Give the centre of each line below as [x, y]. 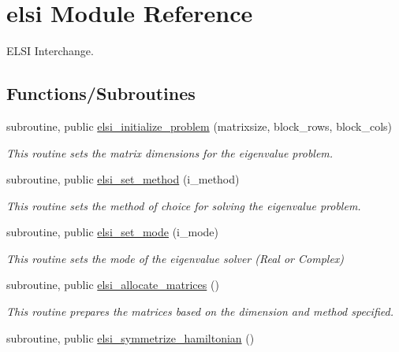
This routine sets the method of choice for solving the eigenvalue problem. [184, 205]
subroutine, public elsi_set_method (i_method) [123, 179]
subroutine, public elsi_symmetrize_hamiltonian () [131, 337]
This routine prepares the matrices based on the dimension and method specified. [200, 311]
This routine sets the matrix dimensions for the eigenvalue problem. [170, 152]
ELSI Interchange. [50, 51]
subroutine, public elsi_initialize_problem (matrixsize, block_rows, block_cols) [199, 126]
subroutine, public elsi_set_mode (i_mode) [113, 232]
